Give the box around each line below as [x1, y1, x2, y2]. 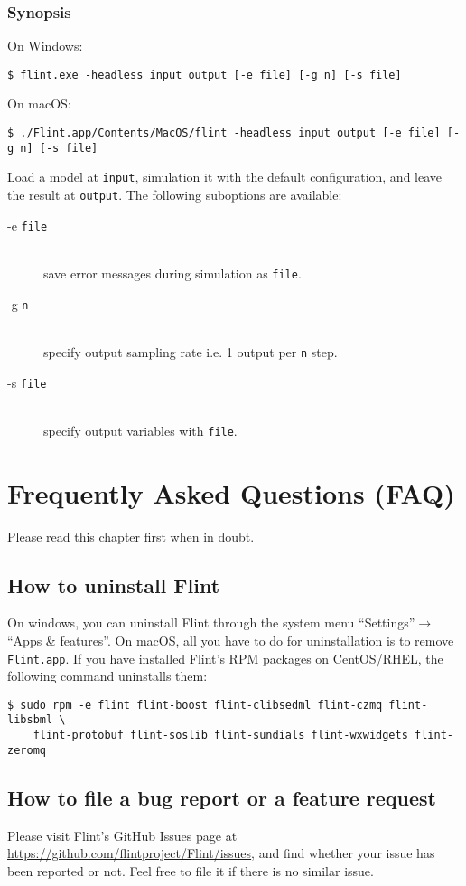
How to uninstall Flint [7, 570, 220, 599]
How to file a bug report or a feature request [7, 783, 436, 811]
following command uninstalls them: [7, 666, 208, 685]
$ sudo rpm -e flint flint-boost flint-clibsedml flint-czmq [7, 698, 383, 712]
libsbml [7, 713, 53, 727]
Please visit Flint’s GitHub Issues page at [7, 825, 238, 844]
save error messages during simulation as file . [43, 263, 302, 282]
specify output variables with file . [43, 420, 238, 439]
